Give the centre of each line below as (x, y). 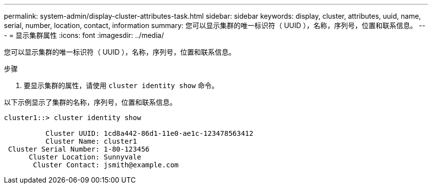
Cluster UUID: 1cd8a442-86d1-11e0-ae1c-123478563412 (149, 133)
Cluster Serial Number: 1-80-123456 (79, 149)
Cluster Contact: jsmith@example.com (106, 165)
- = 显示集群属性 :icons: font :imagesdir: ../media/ (84, 35)
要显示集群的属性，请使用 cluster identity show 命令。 (121, 85)
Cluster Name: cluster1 (91, 141)
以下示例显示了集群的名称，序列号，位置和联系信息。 (90, 102)
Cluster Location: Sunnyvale (85, 157)
